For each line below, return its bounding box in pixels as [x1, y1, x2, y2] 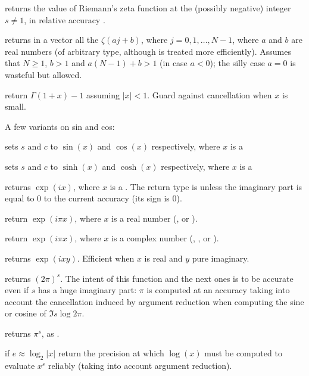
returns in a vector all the [5, 33, 99, 46]
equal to [5, 192, 35, 204]
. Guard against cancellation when [147, 88, 272, 101]
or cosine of [5, 307, 46, 319]
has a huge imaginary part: [38, 284, 137, 296]
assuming [86, 88, 120, 101]
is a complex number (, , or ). [111, 232, 219, 244]
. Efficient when [77, 251, 135, 264]
